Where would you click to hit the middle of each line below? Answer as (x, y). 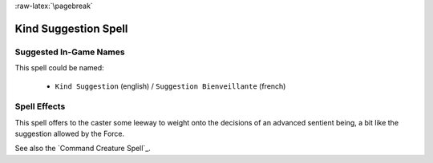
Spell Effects (40, 106)
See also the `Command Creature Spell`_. (83, 149)
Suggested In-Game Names (70, 52)
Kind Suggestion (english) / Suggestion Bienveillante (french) (170, 86)
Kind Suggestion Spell (71, 28)
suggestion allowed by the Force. (70, 134)
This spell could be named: (59, 68)
